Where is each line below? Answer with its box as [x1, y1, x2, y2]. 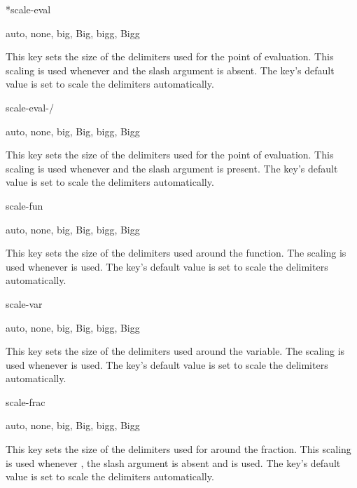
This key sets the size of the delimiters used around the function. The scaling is [6, 245, 346, 260]
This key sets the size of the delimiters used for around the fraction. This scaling [6, 442, 351, 456]
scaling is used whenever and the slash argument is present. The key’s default [6, 161, 338, 175]
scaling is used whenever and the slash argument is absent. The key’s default [6, 62, 335, 77]
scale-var [6, 296, 43, 311]
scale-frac [6, 394, 45, 409]
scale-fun [6, 198, 43, 212]
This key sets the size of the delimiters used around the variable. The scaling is [6, 344, 345, 358]
